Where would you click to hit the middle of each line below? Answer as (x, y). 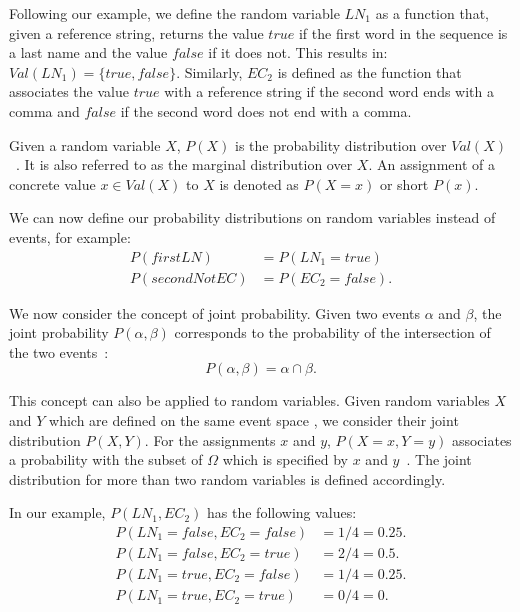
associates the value (69, 91)
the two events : (59, 351)
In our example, (57, 512)
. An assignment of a (431, 164)
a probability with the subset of (106, 459)
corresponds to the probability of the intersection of (332, 332)
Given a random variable (85, 144)
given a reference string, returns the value (136, 32)
